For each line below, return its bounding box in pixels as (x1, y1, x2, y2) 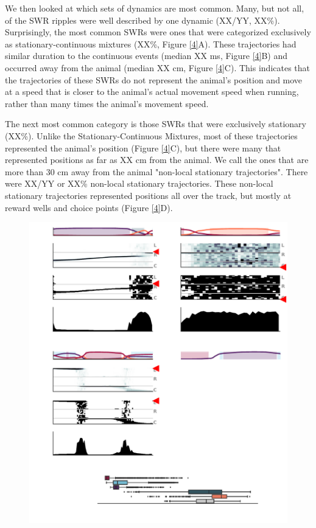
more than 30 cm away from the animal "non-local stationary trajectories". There (5, 165, 308, 178)
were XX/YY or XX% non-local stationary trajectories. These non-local (5, 177, 273, 190)
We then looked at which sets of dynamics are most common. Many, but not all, (5, 2, 304, 14)
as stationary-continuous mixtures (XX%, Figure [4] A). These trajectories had (5, 37, 297, 50)
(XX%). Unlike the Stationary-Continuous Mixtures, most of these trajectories (5, 129, 298, 142)
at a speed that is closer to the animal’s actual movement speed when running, (5, 85, 299, 98)
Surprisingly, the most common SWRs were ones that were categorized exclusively (5, 26, 311, 38)
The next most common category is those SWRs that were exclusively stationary (5, 117, 306, 130)
